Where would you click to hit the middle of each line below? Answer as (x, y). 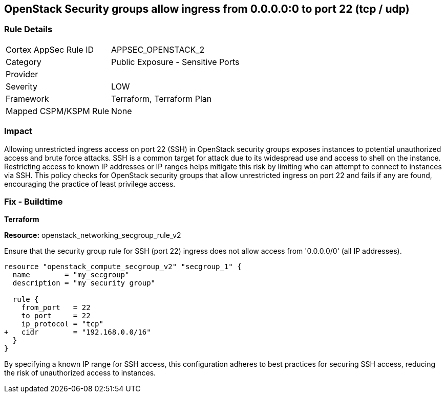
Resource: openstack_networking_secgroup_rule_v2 (93, 235)
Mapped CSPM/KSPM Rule (58, 111)
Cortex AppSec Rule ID (50, 49)
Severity (22, 86)
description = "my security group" (84, 283)
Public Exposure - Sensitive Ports (175, 62)
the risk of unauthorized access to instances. (80, 373)
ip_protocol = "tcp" (62, 324)
